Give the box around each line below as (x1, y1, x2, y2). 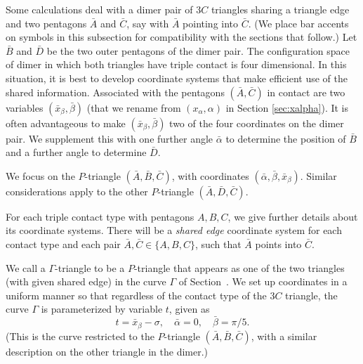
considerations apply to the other (6, 183, 148, 198)
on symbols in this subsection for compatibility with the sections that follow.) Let (6, 30, 357, 44)
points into (255, 236, 302, 251)
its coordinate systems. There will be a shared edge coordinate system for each (6, 223, 342, 238)
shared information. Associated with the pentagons (6, 84, 225, 99)
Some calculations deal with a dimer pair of (6, 2, 193, 16)
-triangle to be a (55, 260, 125, 275)
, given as (169, 301, 210, 316)
